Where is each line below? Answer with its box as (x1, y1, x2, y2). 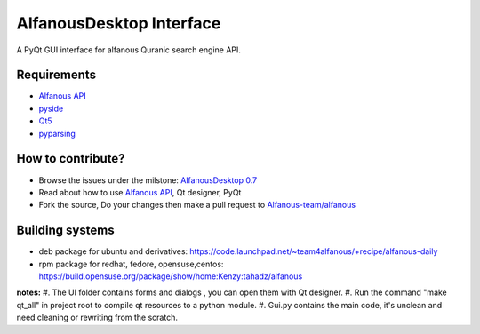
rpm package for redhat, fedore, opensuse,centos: (38, 258, 224, 269)
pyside (38, 103, 64, 114)
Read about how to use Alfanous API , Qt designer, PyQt (38, 187, 242, 197)
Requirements (16, 68, 97, 83)
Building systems (16, 223, 115, 238)
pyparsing (38, 128, 76, 139)
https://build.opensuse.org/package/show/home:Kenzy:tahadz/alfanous (38, 271, 303, 282)
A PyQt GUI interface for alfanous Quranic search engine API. (16, 44, 242, 55)
